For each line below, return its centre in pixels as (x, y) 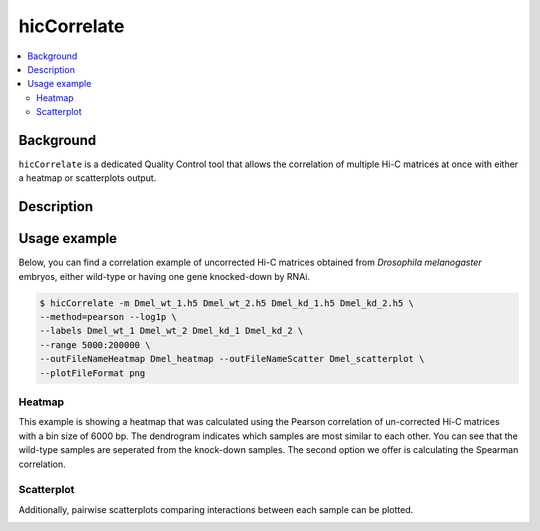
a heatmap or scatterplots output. (87, 178)
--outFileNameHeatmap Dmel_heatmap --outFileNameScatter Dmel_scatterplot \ (232, 359)
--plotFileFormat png (92, 373)
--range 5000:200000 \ (95, 344)
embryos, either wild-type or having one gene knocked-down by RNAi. (164, 276)
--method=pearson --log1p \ (108, 317)
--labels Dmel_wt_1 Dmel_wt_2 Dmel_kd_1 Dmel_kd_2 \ (171, 331)
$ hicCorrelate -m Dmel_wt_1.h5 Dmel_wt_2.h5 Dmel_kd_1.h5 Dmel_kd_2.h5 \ (227, 303)
